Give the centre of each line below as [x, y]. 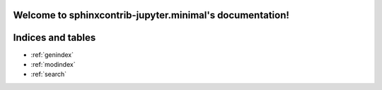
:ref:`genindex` [52, 54]
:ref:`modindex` [53, 64]
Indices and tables [54, 38]
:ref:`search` [49, 75]
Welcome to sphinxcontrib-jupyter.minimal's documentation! [151, 15]
